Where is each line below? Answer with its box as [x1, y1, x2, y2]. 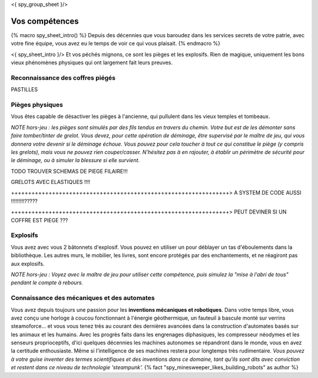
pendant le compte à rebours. [11, 279, 84, 286]
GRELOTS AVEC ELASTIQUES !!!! [11, 179, 91, 186]
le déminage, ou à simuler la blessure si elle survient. [11, 157, 140, 164]
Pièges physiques [11, 100, 63, 109]
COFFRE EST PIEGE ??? [11, 216, 68, 223]
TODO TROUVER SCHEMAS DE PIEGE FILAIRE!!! [11, 167, 128, 175]
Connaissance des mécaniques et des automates [11, 294, 155, 302]
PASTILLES [11, 86, 38, 93]
